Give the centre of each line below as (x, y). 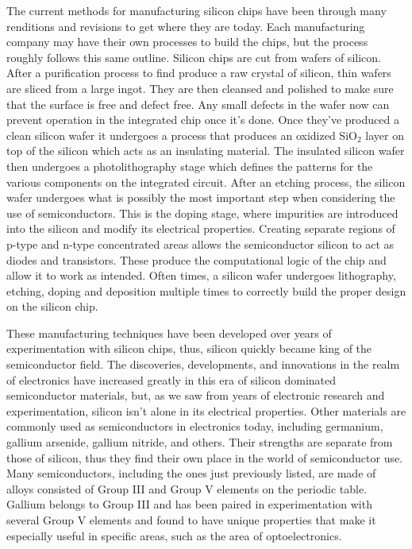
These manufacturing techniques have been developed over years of (169, 332)
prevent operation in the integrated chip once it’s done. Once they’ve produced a (203, 120)
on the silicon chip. (52, 306)
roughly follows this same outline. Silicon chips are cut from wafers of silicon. (194, 57)
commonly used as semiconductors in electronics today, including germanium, (195, 426)
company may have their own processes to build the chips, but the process (187, 42)
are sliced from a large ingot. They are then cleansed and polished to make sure (200, 88)
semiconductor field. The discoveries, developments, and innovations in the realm (203, 364)
